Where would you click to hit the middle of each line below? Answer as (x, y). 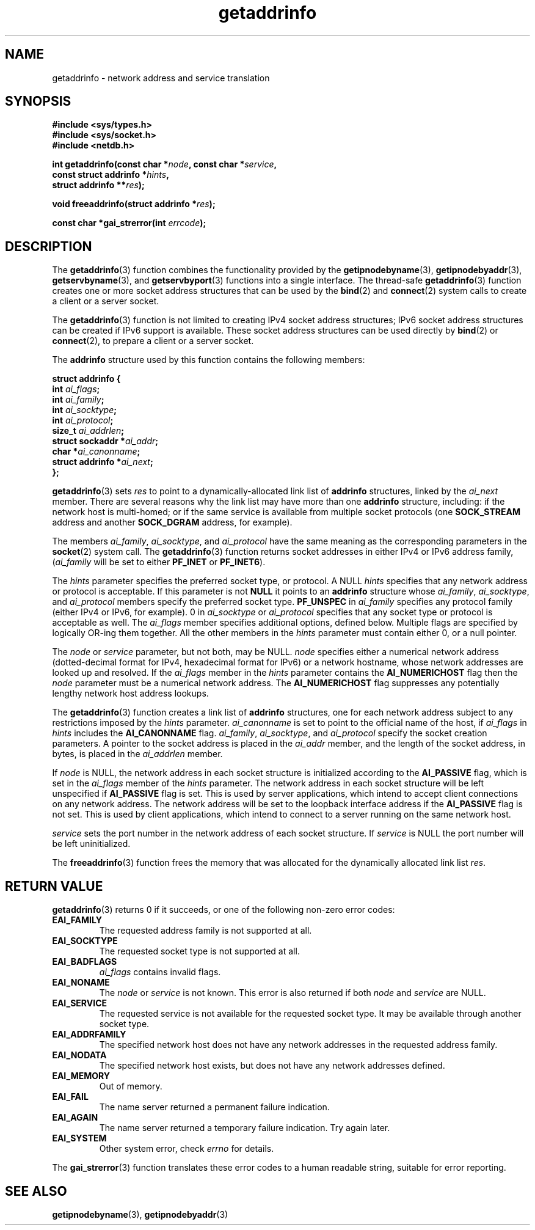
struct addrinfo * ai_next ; (103, 462)
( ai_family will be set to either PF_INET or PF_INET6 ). (159, 562)
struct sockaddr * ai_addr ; (105, 441)
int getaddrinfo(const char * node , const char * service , (165, 164)
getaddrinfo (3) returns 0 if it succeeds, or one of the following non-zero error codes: (224, 910)
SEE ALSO (36, 1191)
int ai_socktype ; (85, 410)
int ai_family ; (78, 400)
